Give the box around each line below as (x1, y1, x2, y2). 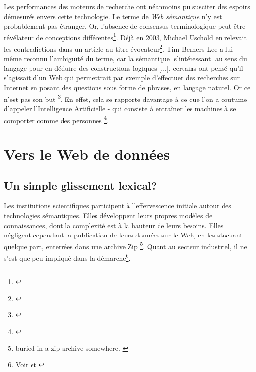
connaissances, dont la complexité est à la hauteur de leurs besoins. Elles (4, 220, 224, 230)
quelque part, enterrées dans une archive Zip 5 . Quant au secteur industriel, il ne (4, 239, 247, 251)
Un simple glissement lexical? (4, 177, 157, 193)
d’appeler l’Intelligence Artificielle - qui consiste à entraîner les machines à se (4, 103, 236, 113)
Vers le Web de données (4, 143, 170, 164)
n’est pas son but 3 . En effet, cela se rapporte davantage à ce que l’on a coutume (4, 92, 247, 104)
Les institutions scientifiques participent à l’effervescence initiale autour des (4, 201, 231, 211)
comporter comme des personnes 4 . (4, 113, 109, 125)
